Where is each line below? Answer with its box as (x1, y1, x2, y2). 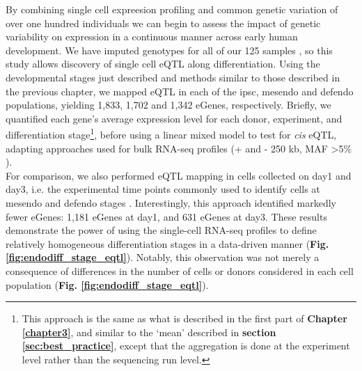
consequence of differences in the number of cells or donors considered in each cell (6, 263, 354, 278)
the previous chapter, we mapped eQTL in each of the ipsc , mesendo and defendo (6, 84, 354, 98)
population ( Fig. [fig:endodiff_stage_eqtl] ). (6, 277, 209, 292)
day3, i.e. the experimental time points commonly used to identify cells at (6, 182, 320, 196)
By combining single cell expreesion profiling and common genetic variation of (6, 2, 338, 16)
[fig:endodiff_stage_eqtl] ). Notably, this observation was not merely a (6, 250, 320, 265)
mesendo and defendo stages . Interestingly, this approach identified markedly (6, 195, 336, 210)
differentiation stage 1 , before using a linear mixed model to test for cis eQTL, (6, 125, 337, 141)
